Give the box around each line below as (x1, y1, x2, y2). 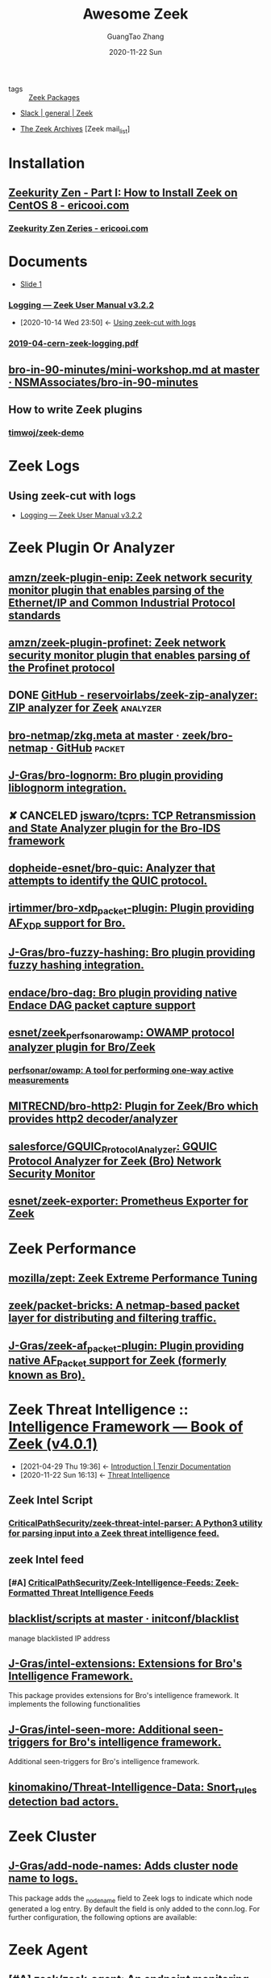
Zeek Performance (8, 1240, 137, 1257)
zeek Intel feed (8, 1553, 85, 1566)
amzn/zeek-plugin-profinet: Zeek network (8, 636, 226, 650)
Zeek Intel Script (8, 1494, 94, 1508)
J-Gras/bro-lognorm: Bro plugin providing (8, 768, 223, 783)
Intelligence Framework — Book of (8, 1418, 244, 1436)
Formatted (8, 1587, 51, 1598)
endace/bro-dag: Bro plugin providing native (8, 985, 238, 999)
